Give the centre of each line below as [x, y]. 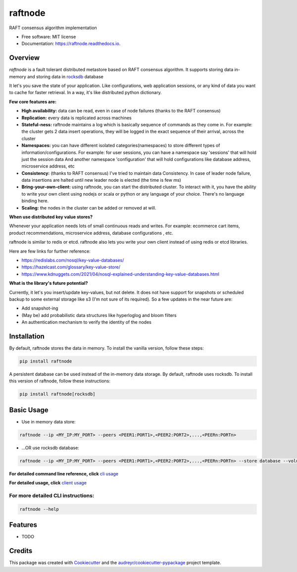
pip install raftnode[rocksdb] [58, 394]
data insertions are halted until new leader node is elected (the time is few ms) [101, 180]
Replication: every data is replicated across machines [76, 118]
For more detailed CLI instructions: [52, 495]
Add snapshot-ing [40, 308]
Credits [21, 551]
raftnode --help [39, 509]
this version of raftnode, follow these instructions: [60, 381]
